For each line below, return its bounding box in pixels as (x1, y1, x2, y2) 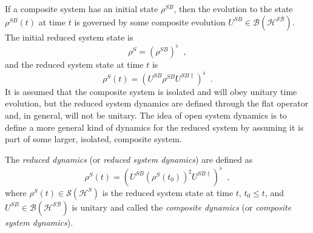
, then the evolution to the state (173, 2, 293, 15)
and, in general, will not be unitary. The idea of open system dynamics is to (5, 108, 288, 121)
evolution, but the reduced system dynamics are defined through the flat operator (5, 97, 309, 110)
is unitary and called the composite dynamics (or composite (72, 200, 292, 213)
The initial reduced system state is (5, 30, 133, 43)
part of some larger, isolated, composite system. (5, 133, 182, 145)
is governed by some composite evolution (74, 15, 226, 28)
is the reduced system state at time (102, 186, 234, 199)
